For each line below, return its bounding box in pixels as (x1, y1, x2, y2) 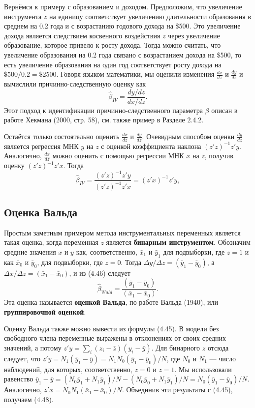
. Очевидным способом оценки (142, 131, 235, 141)
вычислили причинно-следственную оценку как (4, 78, 146, 88)
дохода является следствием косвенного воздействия (4, 30, 160, 40)
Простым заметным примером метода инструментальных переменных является (4, 227, 241, 237)
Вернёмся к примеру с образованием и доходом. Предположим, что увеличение (4, 1, 242, 11)
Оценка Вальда (4, 204, 77, 219)
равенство (4, 374, 33, 384)
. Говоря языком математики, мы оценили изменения (56, 69, 215, 79)
